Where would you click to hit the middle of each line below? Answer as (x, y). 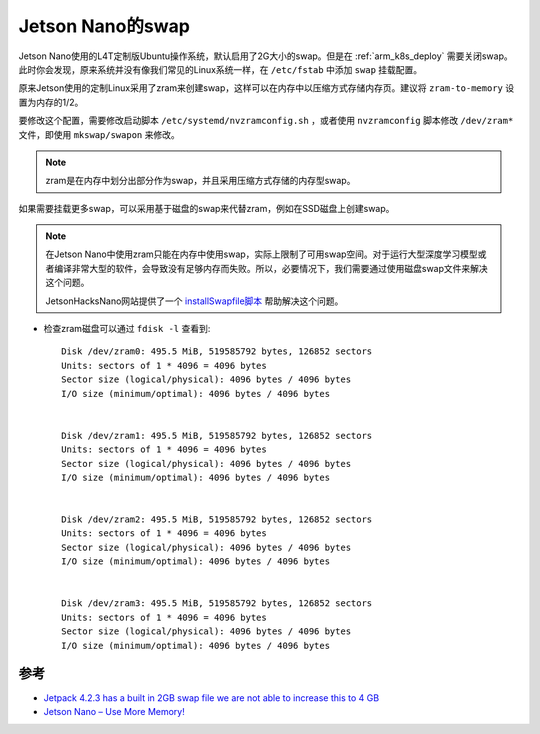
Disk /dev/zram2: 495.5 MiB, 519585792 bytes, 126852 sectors (217, 519)
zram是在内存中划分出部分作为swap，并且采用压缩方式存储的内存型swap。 (200, 181)
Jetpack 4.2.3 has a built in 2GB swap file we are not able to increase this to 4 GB (211, 697)
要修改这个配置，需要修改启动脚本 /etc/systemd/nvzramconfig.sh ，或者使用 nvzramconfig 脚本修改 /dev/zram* (266, 121)
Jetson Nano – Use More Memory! (114, 711)
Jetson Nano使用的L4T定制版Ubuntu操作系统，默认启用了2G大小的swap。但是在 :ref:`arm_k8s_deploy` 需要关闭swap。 (266, 56)
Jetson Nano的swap (104, 26)
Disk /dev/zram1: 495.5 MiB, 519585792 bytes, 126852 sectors (217, 435)
